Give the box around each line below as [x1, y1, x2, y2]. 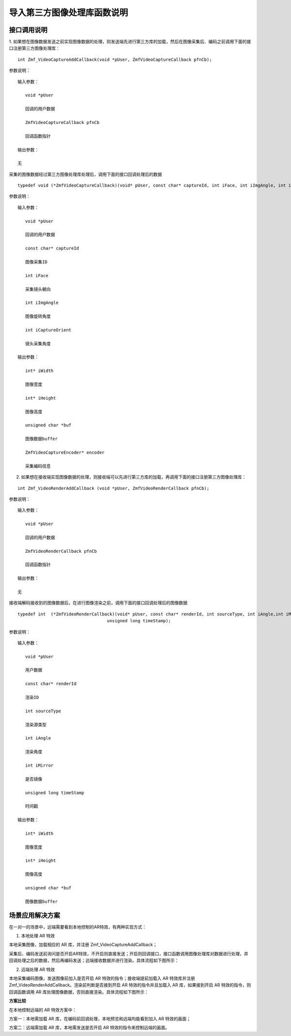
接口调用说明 [9, 26, 48, 34]
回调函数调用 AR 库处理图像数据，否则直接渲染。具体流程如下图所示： [9, 989, 149, 995]
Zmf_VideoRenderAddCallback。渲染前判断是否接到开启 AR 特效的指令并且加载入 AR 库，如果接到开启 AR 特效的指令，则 [9, 982, 251, 988]
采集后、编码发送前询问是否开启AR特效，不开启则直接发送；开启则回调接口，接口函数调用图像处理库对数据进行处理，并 [9, 950, 248, 956]
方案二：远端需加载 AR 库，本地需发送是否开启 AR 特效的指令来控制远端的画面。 [9, 1025, 170, 1031]
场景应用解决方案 [9, 911, 60, 919]
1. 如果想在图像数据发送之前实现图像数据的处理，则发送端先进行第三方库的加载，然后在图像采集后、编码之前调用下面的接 [9, 39, 251, 45]
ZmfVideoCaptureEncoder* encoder [25, 450, 105, 455]
